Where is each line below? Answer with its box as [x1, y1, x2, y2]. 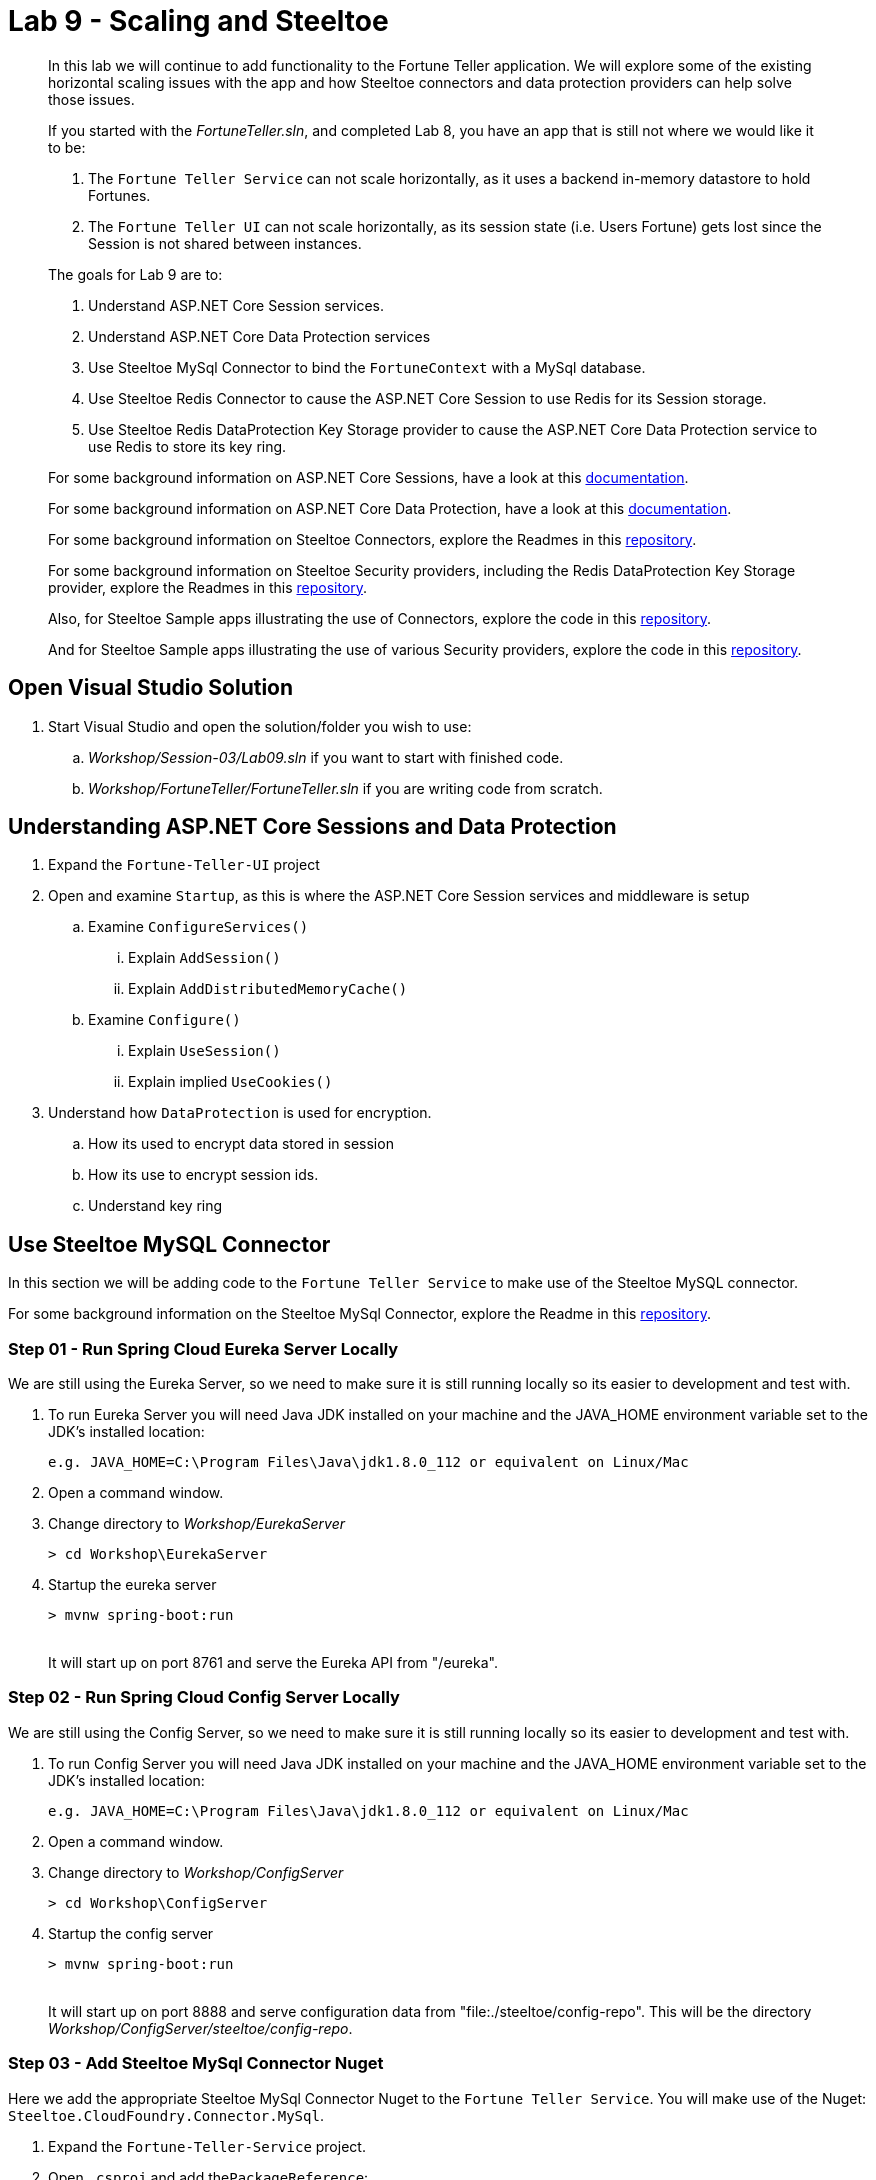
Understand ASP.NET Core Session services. [88, 296, 385, 314]
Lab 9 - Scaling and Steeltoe [8, 4, 389, 38]
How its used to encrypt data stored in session [88, 1135, 394, 1153]
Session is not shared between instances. [88, 234, 362, 252]
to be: [48, 138, 86, 156]
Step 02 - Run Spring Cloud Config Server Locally [8, 1687, 400, 1708]
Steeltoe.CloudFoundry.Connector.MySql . [8, 2106, 324, 2124]
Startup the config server [48, 1924, 214, 1942]
